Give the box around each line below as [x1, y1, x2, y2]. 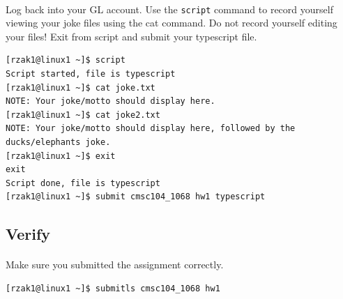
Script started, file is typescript [6, 69, 176, 79]
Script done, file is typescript [6, 178, 160, 188]
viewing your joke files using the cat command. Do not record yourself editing [6, 15, 337, 30]
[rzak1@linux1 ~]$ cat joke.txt [6, 82, 155, 93]
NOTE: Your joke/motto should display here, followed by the [6, 123, 296, 134]
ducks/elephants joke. [6, 137, 111, 147]
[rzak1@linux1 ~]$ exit [6, 151, 116, 161]
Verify [6, 223, 51, 245]
